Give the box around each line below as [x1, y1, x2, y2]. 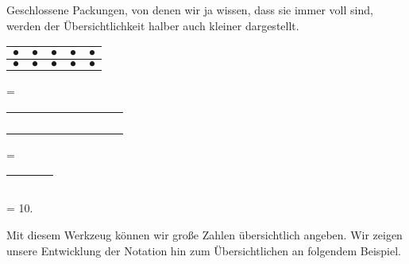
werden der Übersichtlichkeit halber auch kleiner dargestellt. [6, 17, 299, 33]
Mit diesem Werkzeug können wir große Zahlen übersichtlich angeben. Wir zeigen [6, 226, 403, 243]
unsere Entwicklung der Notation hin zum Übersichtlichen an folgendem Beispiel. [6, 242, 401, 258]
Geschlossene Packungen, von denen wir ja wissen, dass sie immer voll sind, [6, 2, 373, 17]
